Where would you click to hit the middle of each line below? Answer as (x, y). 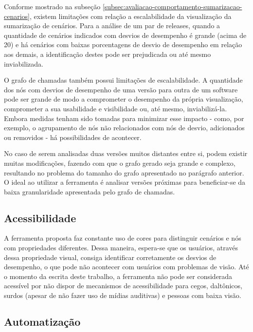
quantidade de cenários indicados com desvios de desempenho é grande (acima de (125, 35)
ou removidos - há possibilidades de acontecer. (73, 137)
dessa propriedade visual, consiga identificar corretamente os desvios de (110, 257)
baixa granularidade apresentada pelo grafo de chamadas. (90, 191)
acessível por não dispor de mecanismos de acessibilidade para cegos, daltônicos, (123, 286)
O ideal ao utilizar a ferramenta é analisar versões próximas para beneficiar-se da (125, 182)
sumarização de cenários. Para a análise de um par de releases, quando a (112, 26)
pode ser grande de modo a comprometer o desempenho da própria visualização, (124, 99)
